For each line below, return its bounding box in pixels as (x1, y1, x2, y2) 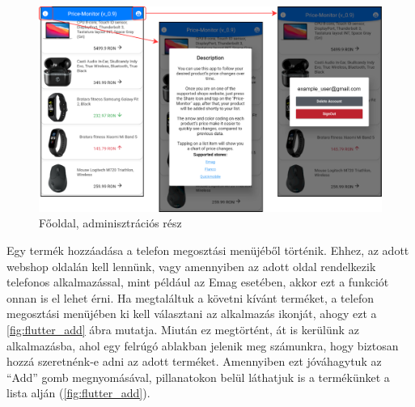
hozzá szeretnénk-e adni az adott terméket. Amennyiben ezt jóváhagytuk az (6, 353, 382, 370)
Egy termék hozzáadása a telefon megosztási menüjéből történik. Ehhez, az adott (6, 242, 409, 258)
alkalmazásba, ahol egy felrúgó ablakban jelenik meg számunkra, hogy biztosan (6, 337, 399, 354)
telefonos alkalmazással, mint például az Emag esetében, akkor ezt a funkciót (6, 273, 389, 290)
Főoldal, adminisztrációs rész (39, 214, 182, 231)
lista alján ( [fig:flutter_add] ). (6, 384, 150, 401)
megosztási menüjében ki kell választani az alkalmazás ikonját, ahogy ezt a (6, 305, 377, 322)
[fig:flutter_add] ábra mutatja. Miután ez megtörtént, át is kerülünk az (6, 320, 359, 337)
